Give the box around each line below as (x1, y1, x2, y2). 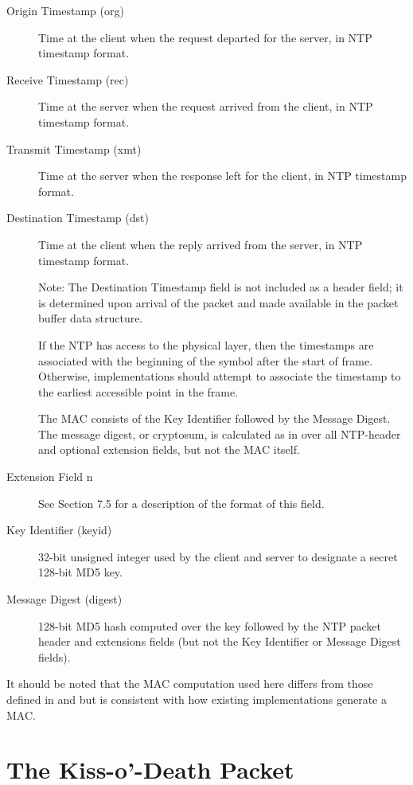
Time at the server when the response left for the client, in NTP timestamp (38, 167, 407, 184)
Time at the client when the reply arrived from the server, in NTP (38, 236, 363, 252)
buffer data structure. (38, 310, 143, 326)
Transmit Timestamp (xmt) (6, 140, 142, 157)
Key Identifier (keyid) (6, 521, 112, 538)
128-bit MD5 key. (38, 564, 123, 580)
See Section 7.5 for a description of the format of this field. (38, 494, 325, 511)
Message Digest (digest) (6, 591, 123, 607)
